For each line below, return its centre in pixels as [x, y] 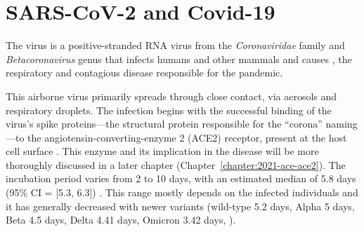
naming [342, 124]
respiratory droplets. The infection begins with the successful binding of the [169, 110]
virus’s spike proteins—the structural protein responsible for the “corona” [164, 124]
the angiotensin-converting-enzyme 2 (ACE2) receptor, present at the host [187, 137]
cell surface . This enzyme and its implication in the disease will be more [162, 151]
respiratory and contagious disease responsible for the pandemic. [144, 73]
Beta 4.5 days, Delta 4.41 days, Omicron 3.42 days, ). [121, 220]
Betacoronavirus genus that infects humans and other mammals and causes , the [179, 59]
